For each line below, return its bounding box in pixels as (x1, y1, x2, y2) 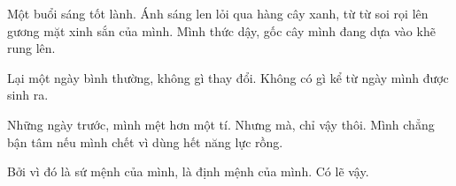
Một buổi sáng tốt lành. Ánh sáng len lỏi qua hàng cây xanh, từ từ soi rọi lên (7, 4, 429, 22)
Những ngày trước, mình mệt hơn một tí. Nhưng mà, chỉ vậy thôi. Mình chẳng (7, 115, 435, 133)
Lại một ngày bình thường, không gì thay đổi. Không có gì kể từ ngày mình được (7, 68, 449, 86)
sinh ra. (7, 86, 49, 104)
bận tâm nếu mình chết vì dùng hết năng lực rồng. (7, 132, 283, 151)
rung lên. (7, 39, 56, 57)
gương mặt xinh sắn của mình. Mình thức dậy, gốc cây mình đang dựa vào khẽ (7, 21, 436, 40)
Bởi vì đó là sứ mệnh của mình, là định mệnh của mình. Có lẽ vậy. (7, 162, 369, 181)
